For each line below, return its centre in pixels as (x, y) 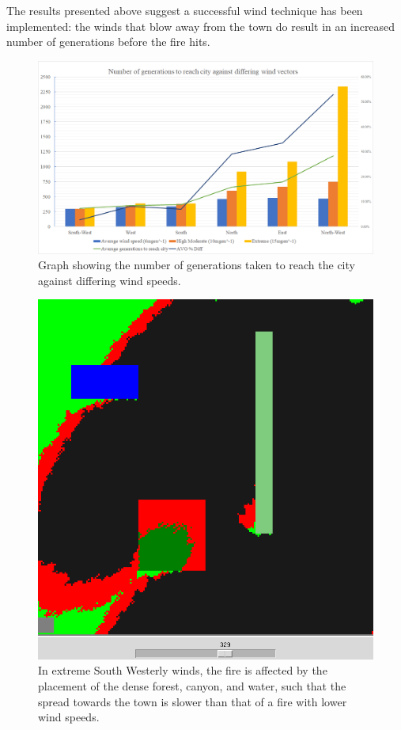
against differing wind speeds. (110, 280)
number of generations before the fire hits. (108, 42)
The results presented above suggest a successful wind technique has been (185, 10)
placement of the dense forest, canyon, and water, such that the (192, 686)
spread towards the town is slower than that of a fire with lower (193, 701)
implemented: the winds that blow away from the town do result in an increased (201, 26)
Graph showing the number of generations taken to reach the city (197, 265)
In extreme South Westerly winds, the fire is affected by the (183, 670)
